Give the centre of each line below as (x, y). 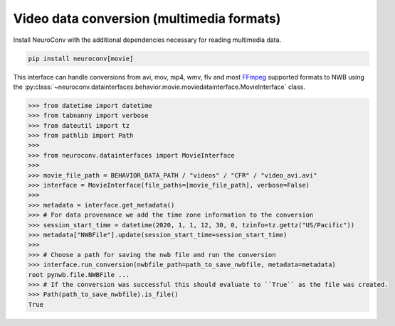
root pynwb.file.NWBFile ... (79, 275)
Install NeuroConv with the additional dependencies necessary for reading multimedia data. (147, 40)
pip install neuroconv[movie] (81, 58)
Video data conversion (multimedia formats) (147, 18)
